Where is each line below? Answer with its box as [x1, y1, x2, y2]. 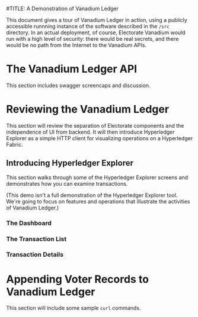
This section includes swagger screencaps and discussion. [6, 82, 151, 89]
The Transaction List [6, 235, 67, 243]
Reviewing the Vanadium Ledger [6, 103, 170, 116]
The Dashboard [6, 219, 52, 227]
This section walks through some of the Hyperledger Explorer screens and [6, 174, 189, 181]
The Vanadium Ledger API [6, 62, 138, 76]
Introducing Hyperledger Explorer [6, 158, 134, 168]
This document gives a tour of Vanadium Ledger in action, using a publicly [6, 17, 188, 23]
